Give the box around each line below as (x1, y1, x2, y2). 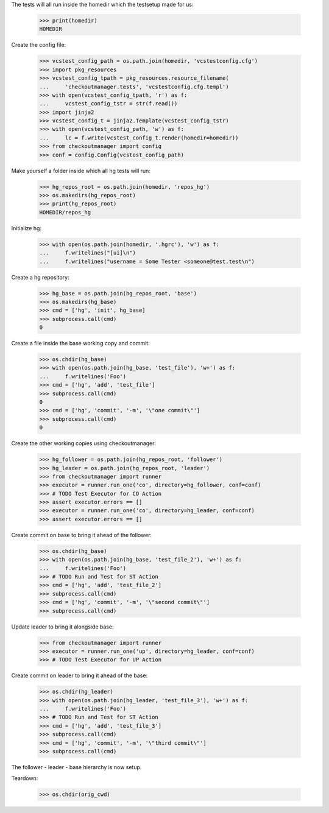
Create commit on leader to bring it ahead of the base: (11, 672, 148, 679)
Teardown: (11, 775, 38, 782)
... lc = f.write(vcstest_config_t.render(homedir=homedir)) (39, 134, 239, 141)
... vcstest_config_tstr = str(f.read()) (39, 100, 178, 107)
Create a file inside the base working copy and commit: (11, 340, 150, 347)
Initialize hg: (11, 224, 42, 231)
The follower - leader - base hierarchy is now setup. (11, 764, 142, 770)
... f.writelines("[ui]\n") (39, 250, 136, 256)
